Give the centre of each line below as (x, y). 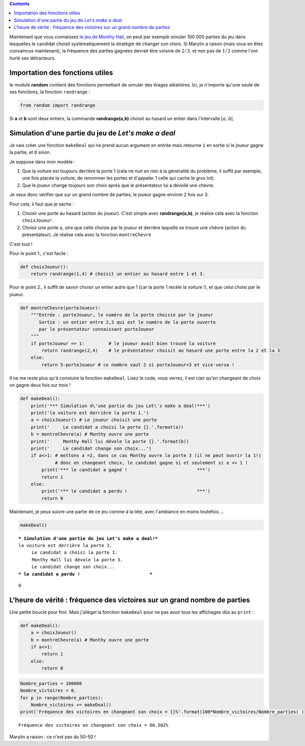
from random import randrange (58, 105)
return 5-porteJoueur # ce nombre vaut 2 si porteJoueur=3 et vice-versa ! (138, 365)
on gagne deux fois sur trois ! (40, 385)
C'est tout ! (21, 244)
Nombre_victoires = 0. (48, 691)
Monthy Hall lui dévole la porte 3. (77, 559)
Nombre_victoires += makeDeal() (71, 705)
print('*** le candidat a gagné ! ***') (126, 470)
